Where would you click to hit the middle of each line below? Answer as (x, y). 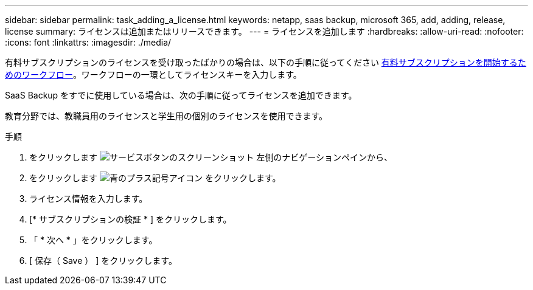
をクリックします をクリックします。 (155, 178)
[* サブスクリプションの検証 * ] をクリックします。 (131, 219)
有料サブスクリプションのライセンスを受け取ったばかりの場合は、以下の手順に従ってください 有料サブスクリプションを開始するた (266, 62)
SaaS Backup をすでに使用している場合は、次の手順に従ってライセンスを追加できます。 (181, 95)
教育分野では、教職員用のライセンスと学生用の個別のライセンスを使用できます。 (166, 116)
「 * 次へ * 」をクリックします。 (93, 240)
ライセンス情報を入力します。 (89, 199)
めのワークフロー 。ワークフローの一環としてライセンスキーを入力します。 (153, 74)
